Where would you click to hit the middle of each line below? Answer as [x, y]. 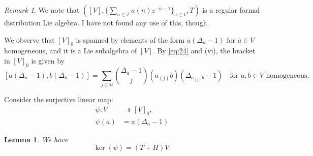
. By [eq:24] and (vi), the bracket [204, 51]
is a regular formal [231, 10]
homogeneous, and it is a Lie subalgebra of [71, 51]
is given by [48, 60]
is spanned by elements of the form [130, 39]
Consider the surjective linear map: [59, 99]
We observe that [29, 39]
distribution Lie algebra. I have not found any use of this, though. [107, 22]
